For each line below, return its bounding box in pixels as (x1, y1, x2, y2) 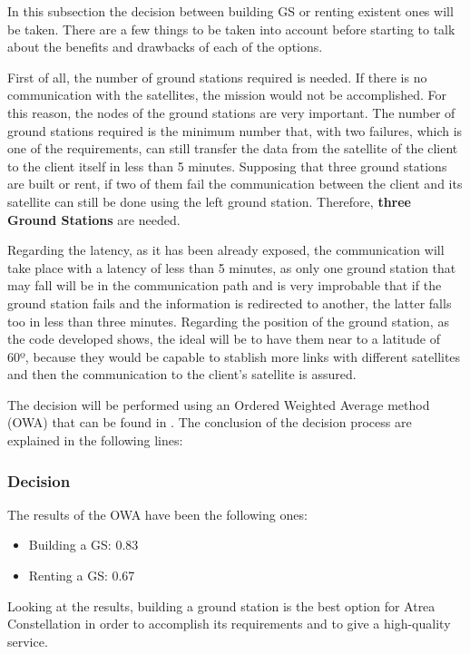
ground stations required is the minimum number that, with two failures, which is (7, 121, 463, 140)
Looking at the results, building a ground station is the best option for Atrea (7, 596, 436, 615)
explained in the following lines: (7, 431, 183, 450)
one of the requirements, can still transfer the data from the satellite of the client (7, 139, 458, 158)
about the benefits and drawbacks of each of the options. (7, 37, 323, 56)
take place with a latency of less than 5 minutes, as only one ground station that (7, 258, 456, 277)
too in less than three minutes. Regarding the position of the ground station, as (7, 311, 449, 330)
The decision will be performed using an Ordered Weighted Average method (7, 395, 430, 414)
